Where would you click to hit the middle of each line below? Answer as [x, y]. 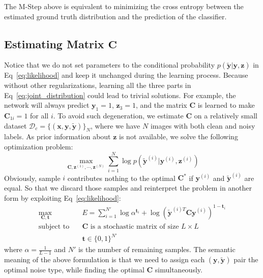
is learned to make [226, 105]
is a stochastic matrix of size [135, 226]
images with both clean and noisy [203, 125]
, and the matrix [161, 105]
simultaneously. [179, 270]
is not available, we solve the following [179, 136]
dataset [16, 125]
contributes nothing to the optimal [121, 178]
